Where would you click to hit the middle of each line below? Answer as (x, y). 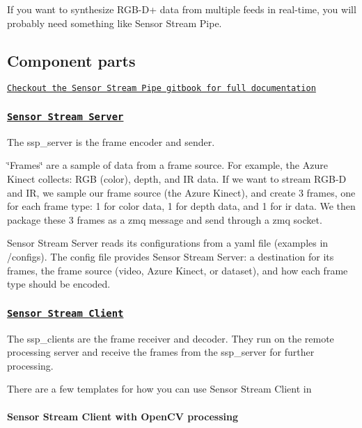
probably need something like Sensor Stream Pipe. (115, 23)
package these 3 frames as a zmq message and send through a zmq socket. (165, 219)
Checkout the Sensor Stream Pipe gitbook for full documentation (162, 89)
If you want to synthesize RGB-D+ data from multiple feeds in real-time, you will (182, 9)
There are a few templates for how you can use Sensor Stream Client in (159, 389)
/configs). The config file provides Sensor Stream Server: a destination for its (171, 256)
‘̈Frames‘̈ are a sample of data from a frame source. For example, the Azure (167, 165)
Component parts (71, 60)
